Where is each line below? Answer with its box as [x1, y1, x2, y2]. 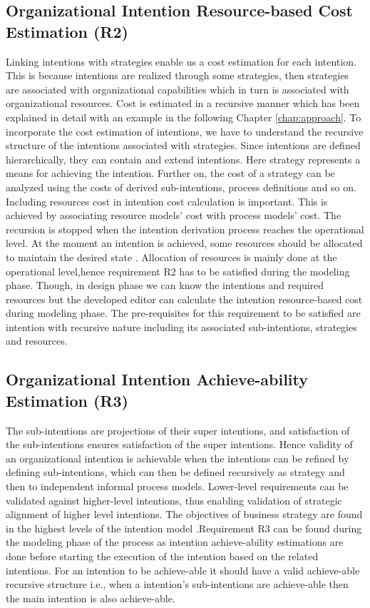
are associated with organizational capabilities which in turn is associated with [6, 81, 349, 96]
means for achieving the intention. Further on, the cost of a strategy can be [6, 166, 335, 181]
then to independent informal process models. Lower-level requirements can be [6, 479, 349, 494]
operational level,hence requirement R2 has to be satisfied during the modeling [6, 263, 350, 278]
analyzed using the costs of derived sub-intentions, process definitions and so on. [6, 179, 356, 194]
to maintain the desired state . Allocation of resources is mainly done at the [6, 249, 337, 264]
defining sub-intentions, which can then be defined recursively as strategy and [6, 465, 345, 480]
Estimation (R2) [6, 20, 128, 42]
